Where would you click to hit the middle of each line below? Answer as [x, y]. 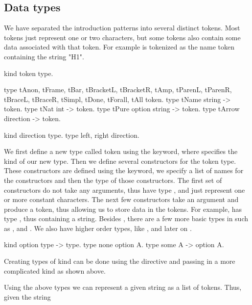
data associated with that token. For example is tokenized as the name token [119, 47]
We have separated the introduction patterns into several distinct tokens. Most [122, 28]
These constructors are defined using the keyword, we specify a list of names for [124, 170]
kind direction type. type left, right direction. [72, 135]
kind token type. [29, 73]
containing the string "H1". [44, 56]
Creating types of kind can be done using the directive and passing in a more [120, 261]
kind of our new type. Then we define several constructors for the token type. [120, 161]
